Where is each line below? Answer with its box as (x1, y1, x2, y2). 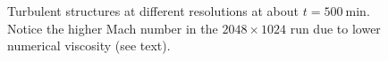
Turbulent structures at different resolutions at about (7, 2, 299, 19)
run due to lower (290, 19, 381, 37)
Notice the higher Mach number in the (7, 19, 218, 37)
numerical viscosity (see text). (7, 36, 171, 55)
